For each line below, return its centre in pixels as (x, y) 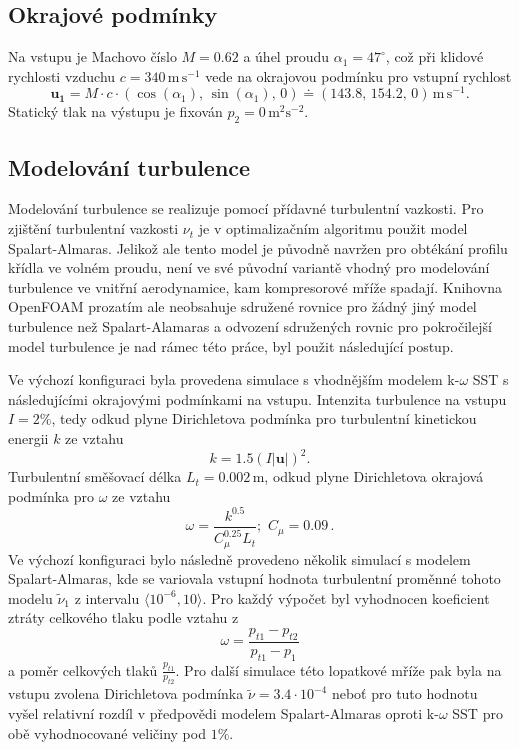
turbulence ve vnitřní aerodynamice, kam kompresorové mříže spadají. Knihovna (255, 286)
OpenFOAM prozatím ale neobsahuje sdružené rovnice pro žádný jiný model (242, 306)
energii (28, 438)
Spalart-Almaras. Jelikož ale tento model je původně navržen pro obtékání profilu (258, 247)
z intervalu (107, 597)
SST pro (477, 713)
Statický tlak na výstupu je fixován (115, 111)
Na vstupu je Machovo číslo (92, 56)
